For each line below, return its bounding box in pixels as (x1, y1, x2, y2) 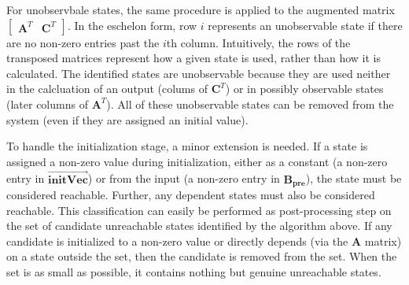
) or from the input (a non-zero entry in (87, 170, 280, 187)
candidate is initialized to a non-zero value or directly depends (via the (6, 232, 348, 249)
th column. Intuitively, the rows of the (166, 34, 351, 50)
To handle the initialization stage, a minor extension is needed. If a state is (6, 138, 368, 154)
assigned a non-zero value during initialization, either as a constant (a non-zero (6, 153, 388, 169)
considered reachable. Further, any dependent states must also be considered (6, 187, 375, 203)
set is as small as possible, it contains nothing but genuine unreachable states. (6, 263, 381, 279)
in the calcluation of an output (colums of (6, 80, 208, 97)
